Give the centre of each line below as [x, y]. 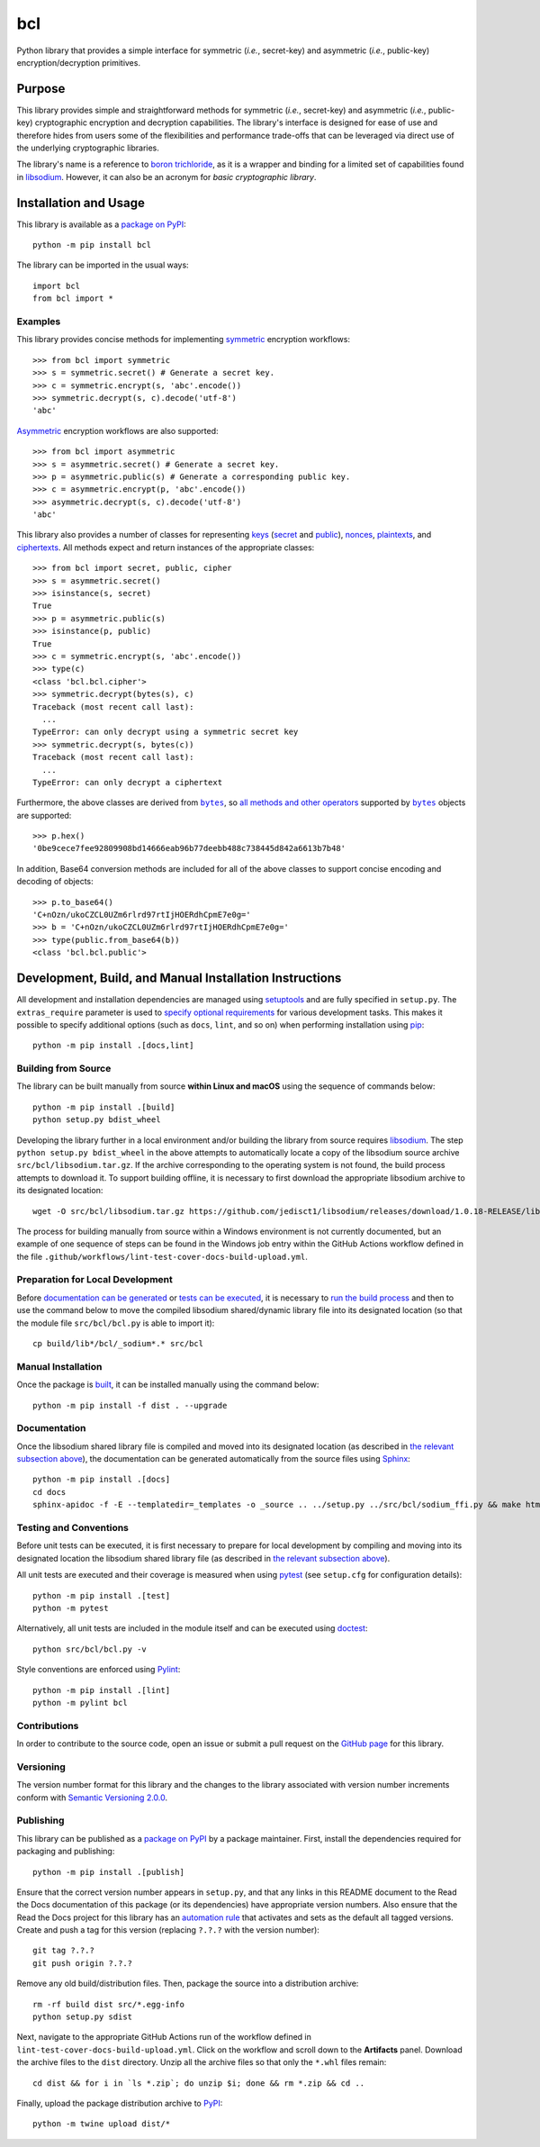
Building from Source [64, 1069]
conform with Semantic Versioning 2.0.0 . [92, 1798]
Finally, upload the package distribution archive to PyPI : [120, 2103]
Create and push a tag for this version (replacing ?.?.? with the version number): [168, 1930]
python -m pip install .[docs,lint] [113, 1046]
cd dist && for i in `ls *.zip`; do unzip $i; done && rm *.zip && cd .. [199, 2083]
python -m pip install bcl [92, 245]
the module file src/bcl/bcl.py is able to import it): [116, 1323]
